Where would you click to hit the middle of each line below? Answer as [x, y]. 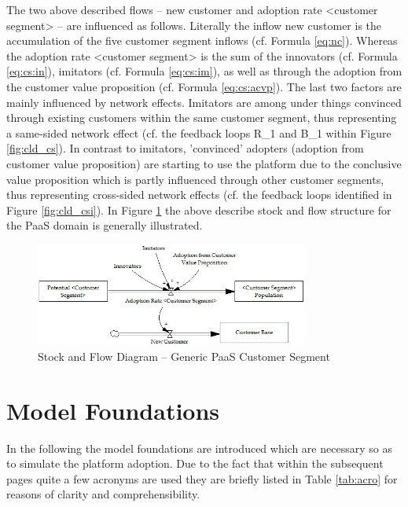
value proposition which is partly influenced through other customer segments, [195, 179]
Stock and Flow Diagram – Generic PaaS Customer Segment [184, 356]
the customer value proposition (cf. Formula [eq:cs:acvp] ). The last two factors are [204, 86]
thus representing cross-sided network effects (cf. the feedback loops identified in [199, 195]
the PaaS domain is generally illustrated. [105, 225]
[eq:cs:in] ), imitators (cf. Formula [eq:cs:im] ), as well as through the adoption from [204, 71]
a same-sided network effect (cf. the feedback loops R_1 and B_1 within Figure [199, 132]
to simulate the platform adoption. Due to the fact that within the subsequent [195, 463]
